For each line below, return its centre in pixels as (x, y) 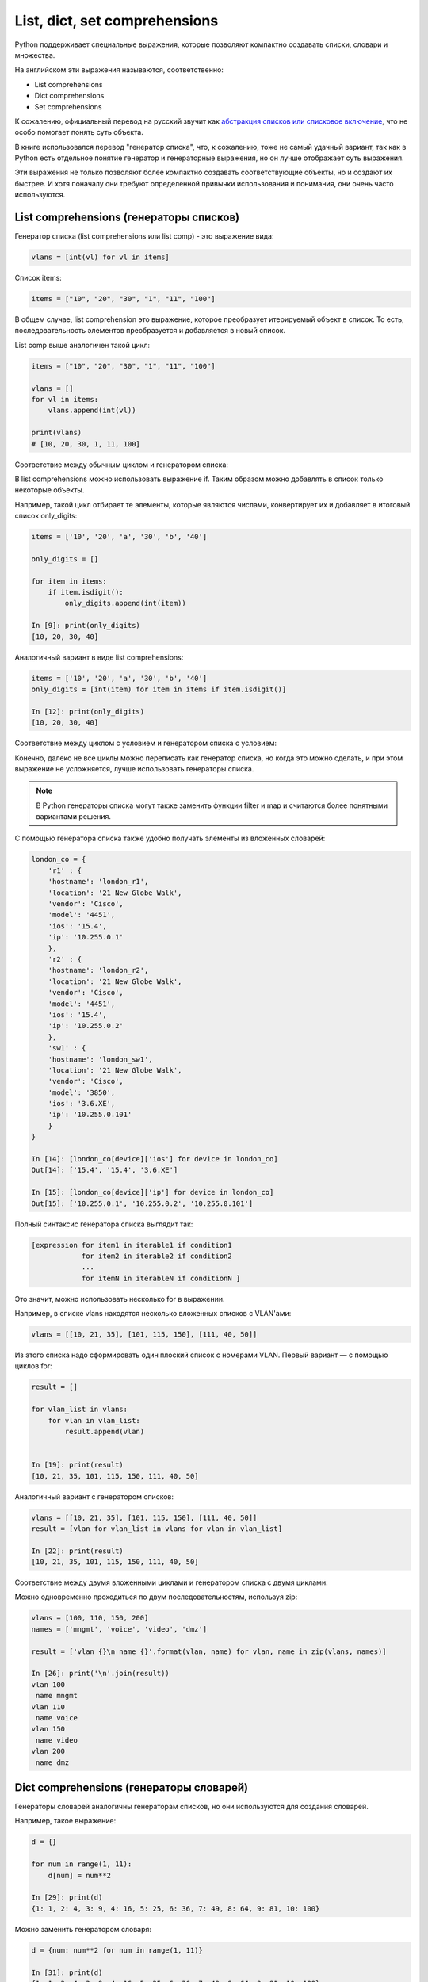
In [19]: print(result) (78, 1465)
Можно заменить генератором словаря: (83, 1929)
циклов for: (33, 1366)
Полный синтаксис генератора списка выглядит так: (104, 1224)
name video (57, 1740)
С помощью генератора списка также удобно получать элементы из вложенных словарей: (170, 838)
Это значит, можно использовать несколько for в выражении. (120, 1299)
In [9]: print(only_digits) (86, 626)
